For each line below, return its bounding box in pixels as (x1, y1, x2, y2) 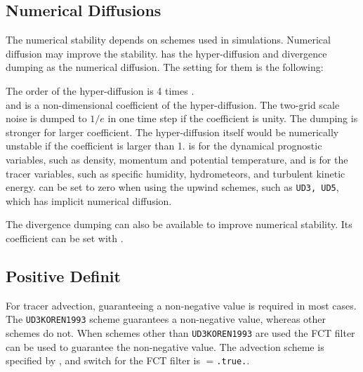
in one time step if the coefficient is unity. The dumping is (107, 111, 358, 126)
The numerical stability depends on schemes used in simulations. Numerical (6, 32, 331, 47)
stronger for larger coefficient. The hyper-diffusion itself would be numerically (6, 124, 339, 139)
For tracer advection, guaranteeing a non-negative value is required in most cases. (6, 298, 357, 312)
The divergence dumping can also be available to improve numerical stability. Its (6, 217, 352, 232)
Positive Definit (6, 265, 121, 286)
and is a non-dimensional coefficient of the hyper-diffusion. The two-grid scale (6, 97, 340, 112)
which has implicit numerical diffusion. (6, 193, 172, 208)
